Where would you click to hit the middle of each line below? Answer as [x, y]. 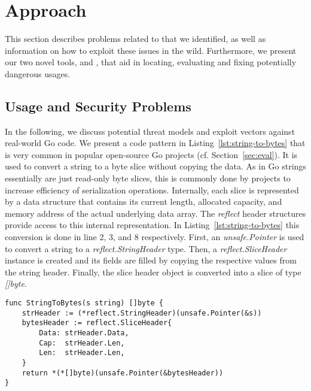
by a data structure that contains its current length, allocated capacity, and [144, 201]
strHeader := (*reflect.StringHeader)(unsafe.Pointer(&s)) [142, 313]
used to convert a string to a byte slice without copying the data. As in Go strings [155, 166]
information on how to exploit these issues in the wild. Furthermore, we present [151, 50]
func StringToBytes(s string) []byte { [84, 303]
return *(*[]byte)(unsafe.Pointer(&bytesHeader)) [123, 373]
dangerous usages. [38, 73]
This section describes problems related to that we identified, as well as [135, 39]
